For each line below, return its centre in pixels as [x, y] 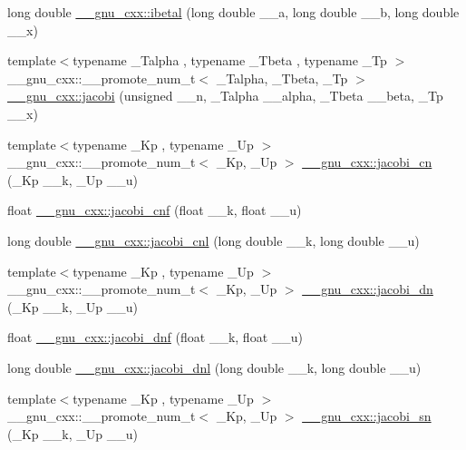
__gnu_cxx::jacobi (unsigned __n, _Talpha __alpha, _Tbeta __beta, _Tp [225, 96]
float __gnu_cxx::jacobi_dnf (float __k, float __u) [155, 337]
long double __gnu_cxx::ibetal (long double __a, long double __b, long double [233, 12]
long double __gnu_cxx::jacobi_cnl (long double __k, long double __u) [214, 240]
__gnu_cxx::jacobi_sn [367, 416]
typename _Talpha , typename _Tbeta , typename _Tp [230, 60]
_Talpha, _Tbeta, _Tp [282, 78]
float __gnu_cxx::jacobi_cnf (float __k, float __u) [155, 210]
